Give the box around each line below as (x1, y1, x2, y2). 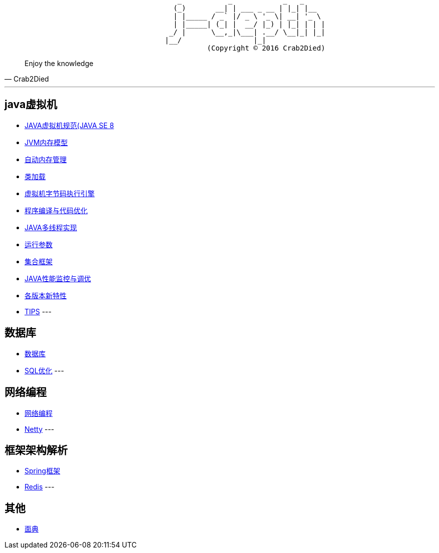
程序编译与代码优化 (25, 206, 88, 215)
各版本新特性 (25, 291, 67, 300)
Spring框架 (25, 466, 61, 475)
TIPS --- (25, 307, 52, 316)
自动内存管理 (25, 155, 67, 164)
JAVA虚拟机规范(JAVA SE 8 (25, 121, 114, 130)
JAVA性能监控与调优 (25, 274, 91, 283)
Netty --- (25, 424, 55, 433)
